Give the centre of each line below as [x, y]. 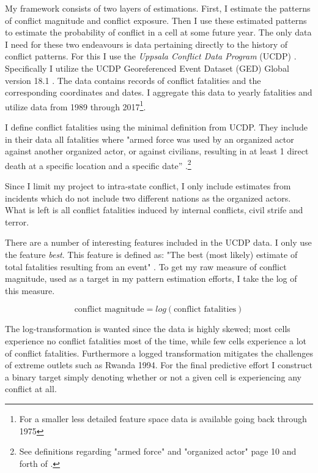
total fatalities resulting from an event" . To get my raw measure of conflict [146, 266]
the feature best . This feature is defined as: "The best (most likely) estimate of [151, 254]
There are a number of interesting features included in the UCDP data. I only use [158, 242]
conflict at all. [31, 389]
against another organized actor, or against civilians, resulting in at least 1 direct [157, 151]
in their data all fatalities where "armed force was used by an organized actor [150, 139]
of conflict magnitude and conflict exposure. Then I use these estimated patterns [156, 20]
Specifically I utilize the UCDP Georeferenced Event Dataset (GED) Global [147, 68]
